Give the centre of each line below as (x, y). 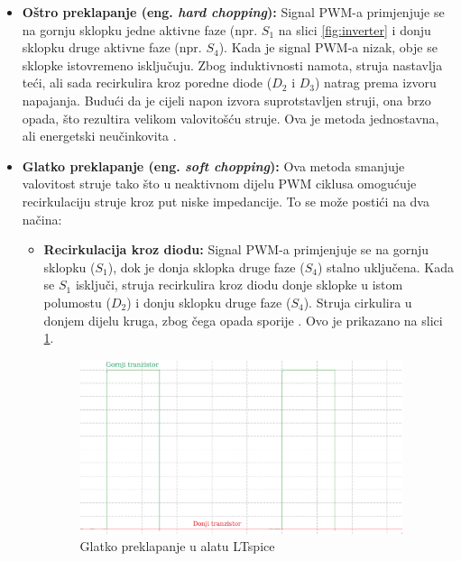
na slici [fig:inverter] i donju (355, 29)
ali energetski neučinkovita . (99, 136)
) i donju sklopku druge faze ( (209, 302)
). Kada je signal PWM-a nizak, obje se (328, 47)
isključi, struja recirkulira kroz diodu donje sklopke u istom (239, 285)
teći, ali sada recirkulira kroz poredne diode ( (147, 83)
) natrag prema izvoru (375, 83)
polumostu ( (77, 302)
